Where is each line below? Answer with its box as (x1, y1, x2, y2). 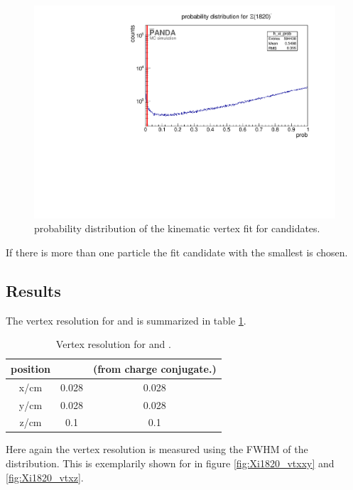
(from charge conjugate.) (92, 361, 217, 376)
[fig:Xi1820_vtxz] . (6, 469, 84, 484)
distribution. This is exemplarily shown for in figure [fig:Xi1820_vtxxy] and (6, 456, 335, 471)
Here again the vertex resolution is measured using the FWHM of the (6, 442, 308, 457)
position (11, 361, 50, 376)
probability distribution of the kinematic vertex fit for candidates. (34, 221, 320, 236)
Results (6, 279, 61, 301)
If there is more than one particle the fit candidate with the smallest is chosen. (6, 244, 348, 259)
